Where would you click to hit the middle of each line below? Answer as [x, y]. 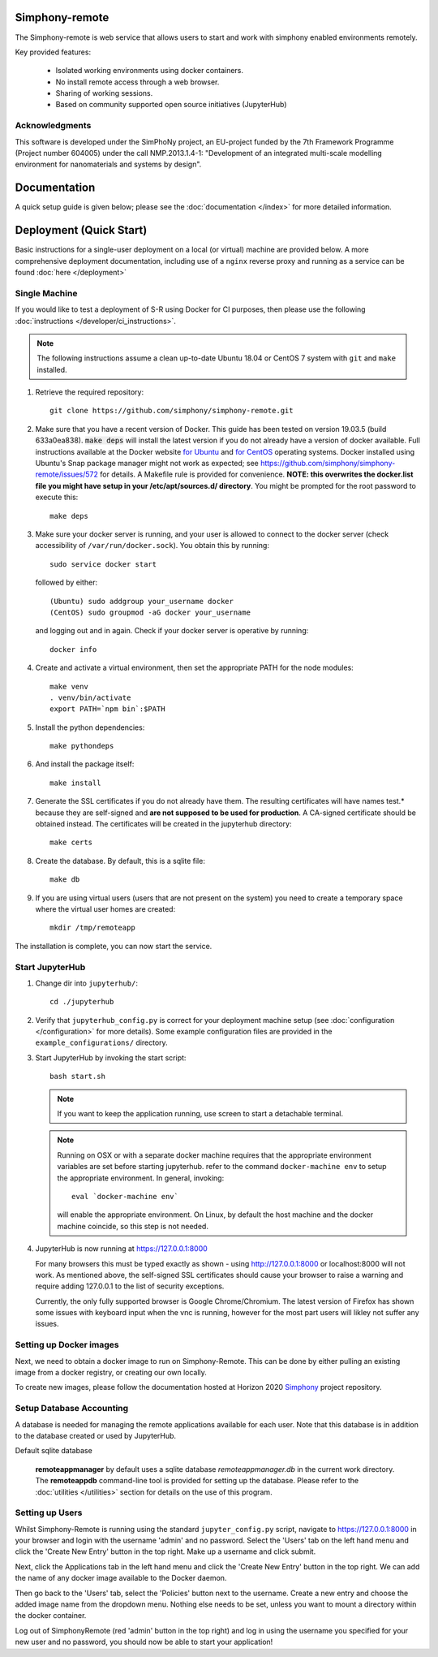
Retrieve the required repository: [90, 392]
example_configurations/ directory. [101, 1042]
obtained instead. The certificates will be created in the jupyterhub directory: [163, 824]
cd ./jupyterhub [82, 1002]
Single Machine [46, 293]
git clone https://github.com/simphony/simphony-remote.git [172, 411]
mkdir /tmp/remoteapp [92, 928]
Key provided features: [53, 52]
